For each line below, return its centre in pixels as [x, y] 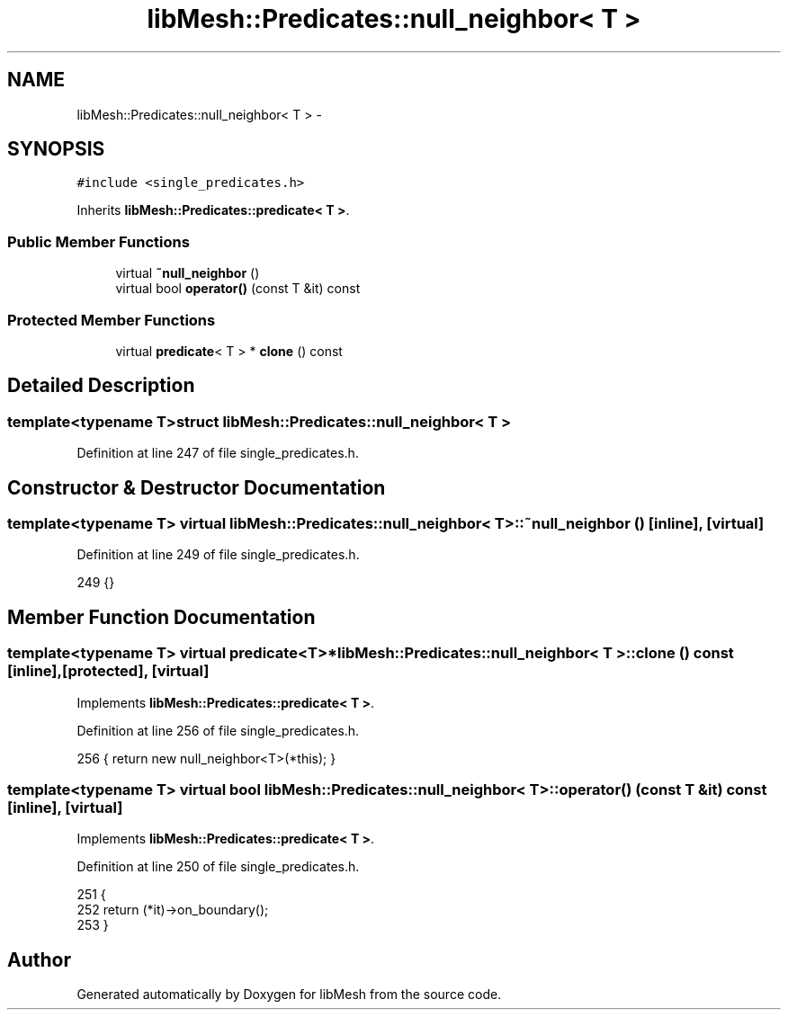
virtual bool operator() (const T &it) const [238, 289]
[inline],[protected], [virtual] [108, 671]
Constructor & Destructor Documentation [197, 487]
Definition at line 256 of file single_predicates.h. [218, 730]
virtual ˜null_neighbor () [188, 273]
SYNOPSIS [56, 149]
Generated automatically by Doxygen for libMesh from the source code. [289, 995]
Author [39, 959]
